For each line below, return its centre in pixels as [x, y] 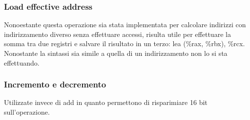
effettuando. [22, 62]
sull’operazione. [27, 112]
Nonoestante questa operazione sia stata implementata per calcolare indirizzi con [125, 25]
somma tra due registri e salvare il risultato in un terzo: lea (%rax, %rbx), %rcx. [125, 43]
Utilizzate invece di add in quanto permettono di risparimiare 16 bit [106, 102]
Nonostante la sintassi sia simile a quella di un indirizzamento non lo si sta [116, 53]
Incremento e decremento [55, 84]
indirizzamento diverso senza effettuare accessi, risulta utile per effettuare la [117, 34]
